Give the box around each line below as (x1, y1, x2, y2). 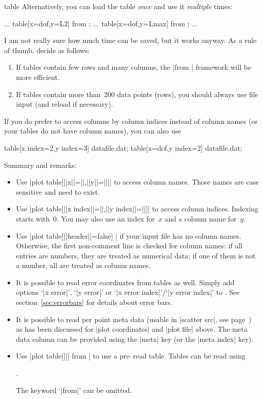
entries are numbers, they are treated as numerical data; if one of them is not (16, 250, 256, 260)
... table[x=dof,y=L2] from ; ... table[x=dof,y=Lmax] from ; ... (4, 18, 198, 28)
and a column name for (164, 213, 237, 224)
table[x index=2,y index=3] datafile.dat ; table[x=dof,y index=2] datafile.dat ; (4, 142, 242, 153)
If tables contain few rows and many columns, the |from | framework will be (16, 62, 251, 72)
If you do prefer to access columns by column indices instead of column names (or (4, 115, 258, 126)
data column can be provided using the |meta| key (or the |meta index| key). (16, 333, 253, 344)
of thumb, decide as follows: (4, 45, 90, 55)
